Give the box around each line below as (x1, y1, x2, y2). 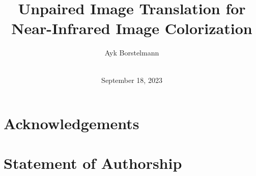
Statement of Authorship (4, 153, 182, 173)
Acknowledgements (4, 113, 139, 134)
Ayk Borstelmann (104, 47, 159, 58)
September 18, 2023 (101, 74, 162, 85)
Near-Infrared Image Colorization (11, 18, 252, 39)
